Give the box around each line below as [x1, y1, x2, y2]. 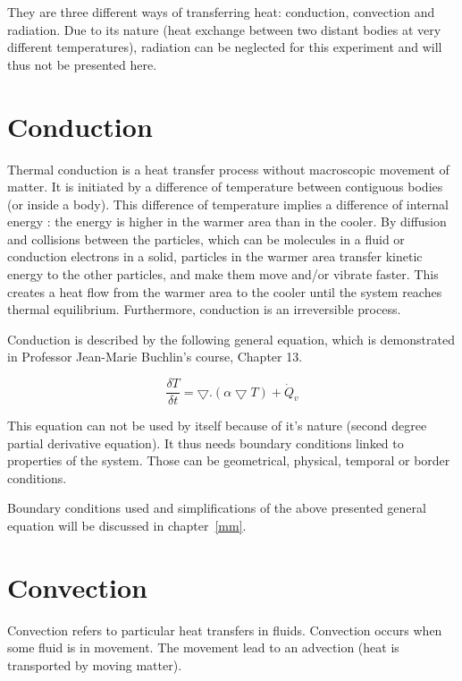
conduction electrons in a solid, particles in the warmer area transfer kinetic [7, 247, 423, 266]
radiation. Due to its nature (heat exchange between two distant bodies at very [7, 20, 441, 38]
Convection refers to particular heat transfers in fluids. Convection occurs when [7, 620, 442, 639]
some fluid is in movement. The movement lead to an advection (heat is [7, 638, 399, 657]
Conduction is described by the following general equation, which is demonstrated [7, 329, 455, 348]
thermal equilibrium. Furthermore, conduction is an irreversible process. [7, 300, 401, 319]
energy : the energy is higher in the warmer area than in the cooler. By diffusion [7, 212, 447, 231]
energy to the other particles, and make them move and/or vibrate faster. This [7, 265, 439, 284]
